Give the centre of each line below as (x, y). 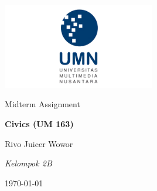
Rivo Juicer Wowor (39, 143)
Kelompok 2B (28, 163)
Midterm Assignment (42, 104)
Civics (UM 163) (39, 123)
